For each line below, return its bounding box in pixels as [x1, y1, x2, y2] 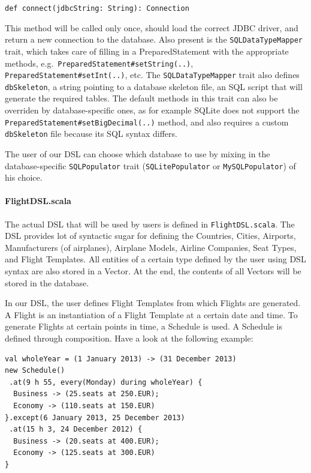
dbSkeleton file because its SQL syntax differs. [5, 127, 177, 140]
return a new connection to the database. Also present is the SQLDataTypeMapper [5, 33, 303, 46]
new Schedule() [5, 366, 65, 375]
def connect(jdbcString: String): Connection [5, 4, 189, 13]
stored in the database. [5, 276, 89, 289]
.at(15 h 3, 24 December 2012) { [9, 425, 143, 434]
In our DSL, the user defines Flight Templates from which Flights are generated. [5, 297, 301, 309]
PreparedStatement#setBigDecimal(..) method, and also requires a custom [5, 115, 289, 128]
